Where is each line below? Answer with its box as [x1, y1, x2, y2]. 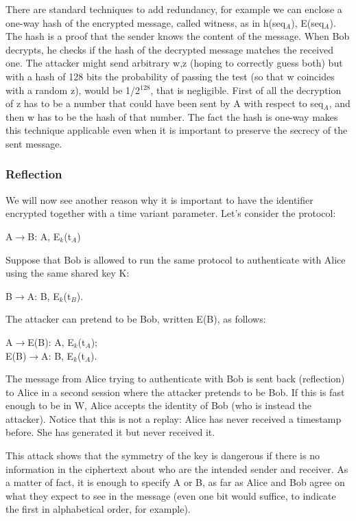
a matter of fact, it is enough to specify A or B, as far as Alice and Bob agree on [5, 475, 345, 489]
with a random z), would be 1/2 [5, 82, 141, 97]
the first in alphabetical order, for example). [5, 502, 191, 516]
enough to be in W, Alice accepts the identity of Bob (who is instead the [5, 398, 312, 413]
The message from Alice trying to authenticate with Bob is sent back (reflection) [5, 371, 345, 386]
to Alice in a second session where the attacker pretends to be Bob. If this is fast [5, 384, 345, 399]
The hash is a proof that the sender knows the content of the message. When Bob [5, 29, 350, 43]
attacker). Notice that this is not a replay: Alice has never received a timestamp [5, 411, 342, 426]
